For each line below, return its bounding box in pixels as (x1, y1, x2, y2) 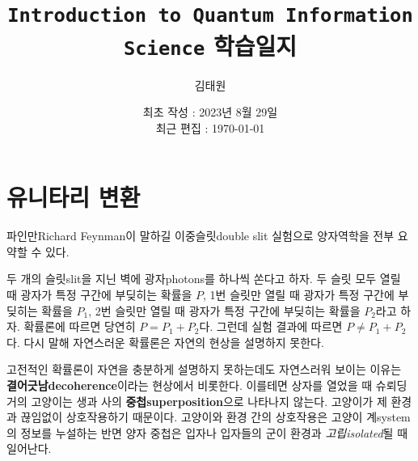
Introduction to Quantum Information (7, 4, 413, 27)
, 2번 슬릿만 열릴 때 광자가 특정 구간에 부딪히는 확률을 (88, 302, 361, 319)
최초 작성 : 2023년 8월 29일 (142, 104, 278, 121)
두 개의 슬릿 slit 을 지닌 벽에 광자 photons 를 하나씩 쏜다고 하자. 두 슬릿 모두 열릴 (6, 270, 401, 287)
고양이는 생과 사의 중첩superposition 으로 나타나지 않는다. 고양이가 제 (31, 392, 387, 409)
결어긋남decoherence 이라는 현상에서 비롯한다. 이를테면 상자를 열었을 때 (6, 377, 373, 394)
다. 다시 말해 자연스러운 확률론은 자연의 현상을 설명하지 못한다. (6, 333, 324, 350)
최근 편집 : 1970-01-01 (155, 119, 265, 136)
